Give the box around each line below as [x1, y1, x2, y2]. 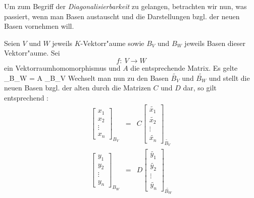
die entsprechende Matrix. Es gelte [130, 62, 238, 73]
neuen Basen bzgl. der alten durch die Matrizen [4, 82, 151, 93]
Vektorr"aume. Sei [4, 47, 60, 58]
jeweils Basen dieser [184, 37, 245, 48]
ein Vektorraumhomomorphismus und [4, 62, 121, 73]
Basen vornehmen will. [4, 21, 74, 31]
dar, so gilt [183, 82, 217, 93]
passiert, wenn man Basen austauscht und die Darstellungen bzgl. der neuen [4, 11, 240, 21]
